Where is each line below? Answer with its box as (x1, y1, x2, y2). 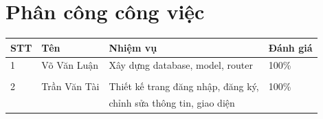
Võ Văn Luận (41, 58, 99, 72)
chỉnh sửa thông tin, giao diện (109, 96, 235, 110)
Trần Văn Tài (41, 78, 100, 93)
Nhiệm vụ (109, 40, 157, 54)
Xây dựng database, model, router (109, 58, 253, 72)
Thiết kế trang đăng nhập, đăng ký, (109, 78, 259, 93)
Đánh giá (268, 40, 313, 54)
